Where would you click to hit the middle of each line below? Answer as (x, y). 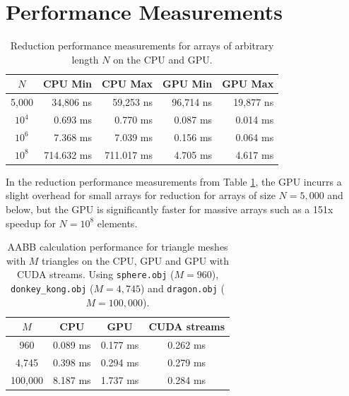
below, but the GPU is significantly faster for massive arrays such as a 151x (170, 209)
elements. (117, 223)
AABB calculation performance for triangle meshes (118, 247)
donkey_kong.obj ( (52, 288)
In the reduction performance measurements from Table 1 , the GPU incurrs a (174, 181)
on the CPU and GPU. (163, 59)
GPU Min (188, 84)
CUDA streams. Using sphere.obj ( (95, 274)
